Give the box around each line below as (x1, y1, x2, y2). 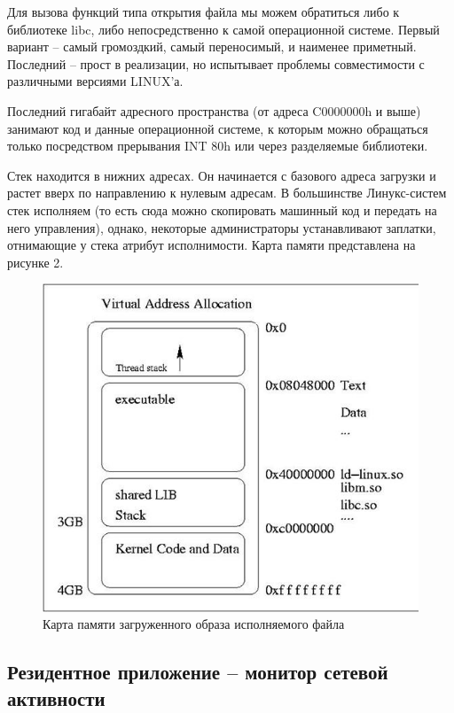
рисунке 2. (7, 252, 64, 271)
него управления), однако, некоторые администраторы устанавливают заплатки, (7, 218, 436, 236)
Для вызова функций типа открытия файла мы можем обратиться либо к (7, 3, 400, 20)
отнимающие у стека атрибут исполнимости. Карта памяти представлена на (7, 236, 416, 254)
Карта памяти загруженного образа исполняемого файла (43, 615, 345, 633)
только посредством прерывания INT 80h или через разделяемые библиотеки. (7, 136, 428, 155)
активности (7, 684, 106, 711)
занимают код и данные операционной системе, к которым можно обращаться (7, 119, 428, 137)
